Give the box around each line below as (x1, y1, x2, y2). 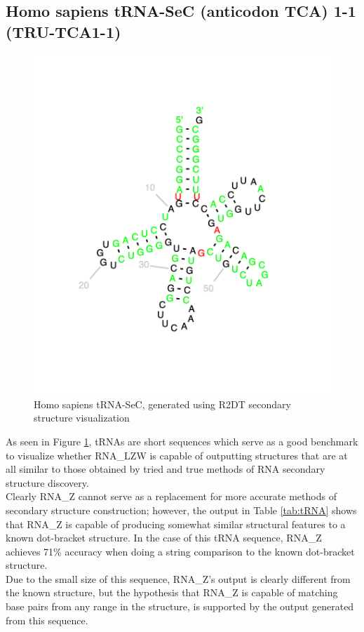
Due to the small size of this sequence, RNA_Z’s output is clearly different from (6, 571, 351, 586)
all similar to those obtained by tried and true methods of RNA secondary (6, 462, 325, 476)
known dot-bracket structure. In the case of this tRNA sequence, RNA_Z (6, 530, 322, 545)
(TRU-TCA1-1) (6, 20, 121, 42)
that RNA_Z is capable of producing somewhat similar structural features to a (6, 516, 346, 531)
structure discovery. (6, 475, 89, 490)
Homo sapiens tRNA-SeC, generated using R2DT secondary (34, 396, 291, 411)
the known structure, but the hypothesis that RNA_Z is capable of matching (6, 585, 338, 600)
